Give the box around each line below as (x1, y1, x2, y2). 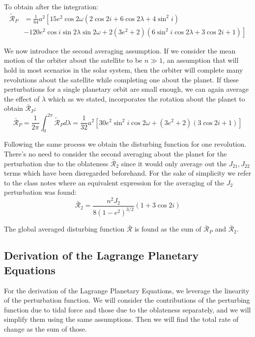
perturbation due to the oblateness (4, 158, 109, 168)
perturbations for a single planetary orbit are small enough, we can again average (4, 84, 249, 94)
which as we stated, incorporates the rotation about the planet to (48, 93, 245, 104)
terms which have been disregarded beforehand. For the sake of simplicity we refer (4, 168, 252, 178)
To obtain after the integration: (4, 1, 98, 11)
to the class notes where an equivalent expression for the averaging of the (4, 177, 225, 187)
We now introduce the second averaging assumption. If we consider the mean (4, 45, 236, 55)
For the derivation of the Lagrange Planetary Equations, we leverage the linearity (4, 285, 250, 295)
